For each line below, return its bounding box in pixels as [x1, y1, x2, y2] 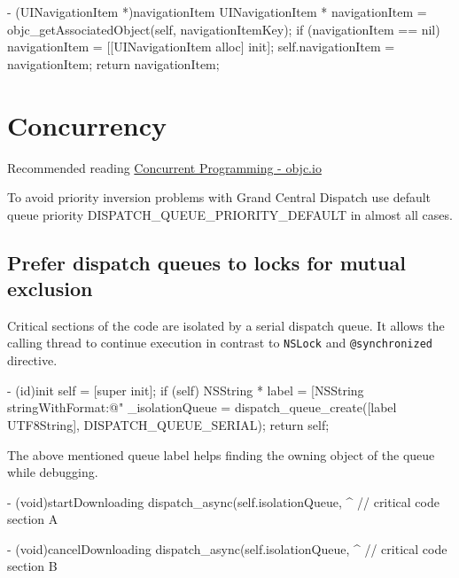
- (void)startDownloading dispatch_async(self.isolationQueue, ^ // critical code [7, 492, 440, 511]
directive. [7, 351, 58, 370]
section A [7, 510, 58, 528]
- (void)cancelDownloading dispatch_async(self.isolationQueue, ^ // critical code [7, 539, 447, 558]
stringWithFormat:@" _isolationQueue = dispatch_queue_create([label [7, 398, 397, 417]
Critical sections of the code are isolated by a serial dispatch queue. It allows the [7, 316, 445, 334]
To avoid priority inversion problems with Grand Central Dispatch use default [7, 188, 432, 207]
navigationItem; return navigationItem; [7, 54, 220, 73]
